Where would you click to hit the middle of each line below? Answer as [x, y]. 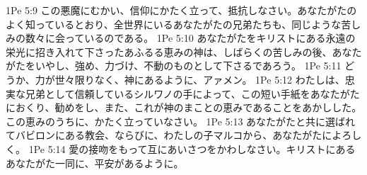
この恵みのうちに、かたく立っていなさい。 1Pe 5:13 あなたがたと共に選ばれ [181, 121]
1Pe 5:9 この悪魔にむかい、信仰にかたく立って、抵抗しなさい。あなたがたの [181, 10]
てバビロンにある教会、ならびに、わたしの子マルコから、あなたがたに [169, 135]
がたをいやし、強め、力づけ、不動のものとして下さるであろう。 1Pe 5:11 [174, 66]
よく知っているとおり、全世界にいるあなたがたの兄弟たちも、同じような [174, 24]
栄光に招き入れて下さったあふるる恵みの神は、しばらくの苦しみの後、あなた [184, 51]
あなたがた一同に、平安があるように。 [95, 163]
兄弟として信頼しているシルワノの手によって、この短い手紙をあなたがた [192, 93]
